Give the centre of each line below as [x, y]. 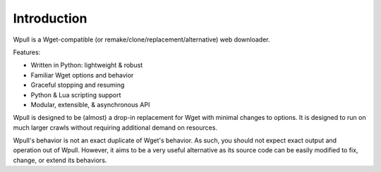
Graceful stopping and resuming [78, 85]
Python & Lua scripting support [76, 94]
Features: [27, 52]
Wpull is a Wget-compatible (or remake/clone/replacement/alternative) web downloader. [142, 39]
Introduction [50, 18]
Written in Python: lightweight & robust [87, 65]
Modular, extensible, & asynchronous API [90, 104]
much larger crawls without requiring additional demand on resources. [115, 128]
